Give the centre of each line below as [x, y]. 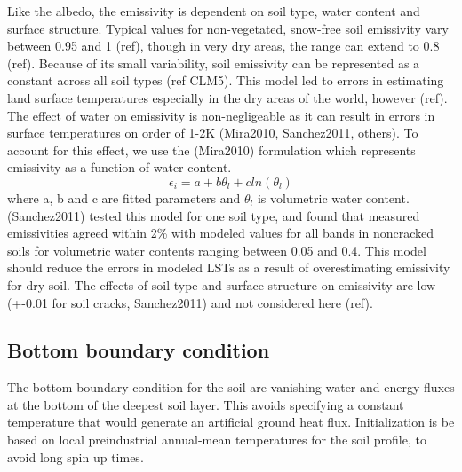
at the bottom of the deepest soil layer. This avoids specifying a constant [206, 404]
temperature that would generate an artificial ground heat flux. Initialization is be [231, 422]
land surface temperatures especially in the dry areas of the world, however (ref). [227, 97]
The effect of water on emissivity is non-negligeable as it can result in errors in [221, 115]
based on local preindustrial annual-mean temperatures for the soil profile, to [217, 440]
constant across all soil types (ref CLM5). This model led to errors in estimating [226, 80]
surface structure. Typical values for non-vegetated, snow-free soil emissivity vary [228, 28]
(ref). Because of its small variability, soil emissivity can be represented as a [214, 63]
